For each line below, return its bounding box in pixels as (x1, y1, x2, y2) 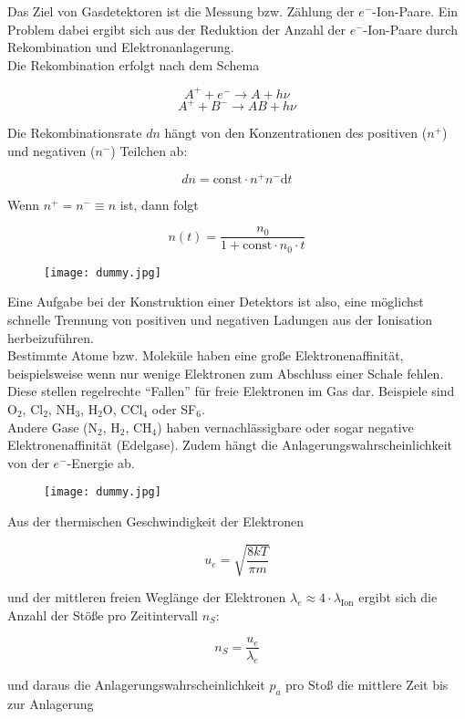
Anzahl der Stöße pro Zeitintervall (7, 605, 198, 624)
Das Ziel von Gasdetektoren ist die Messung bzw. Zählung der (7, 2, 355, 20)
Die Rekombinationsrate (7, 123, 142, 142)
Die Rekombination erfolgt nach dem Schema (7, 55, 260, 74)
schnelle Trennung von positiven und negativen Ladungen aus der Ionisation (7, 310, 433, 328)
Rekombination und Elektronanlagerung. (7, 37, 234, 57)
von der (7, 453, 49, 472)
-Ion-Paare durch (363, 19, 458, 38)
